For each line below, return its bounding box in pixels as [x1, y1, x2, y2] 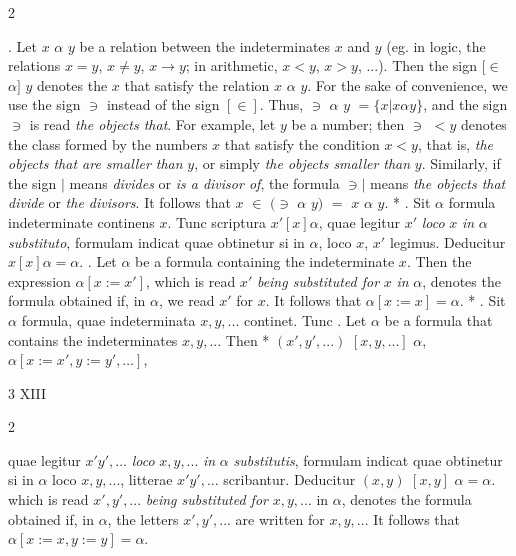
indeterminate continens [8, 211, 155, 232]
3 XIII [8, 382, 47, 403]
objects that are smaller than [8, 153, 183, 174]
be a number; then [291, 113, 405, 134]
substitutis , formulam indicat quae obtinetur [233, 449, 503, 470]
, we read [158, 290, 215, 311]
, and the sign [423, 94, 508, 115]
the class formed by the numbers [8, 133, 208, 154]
